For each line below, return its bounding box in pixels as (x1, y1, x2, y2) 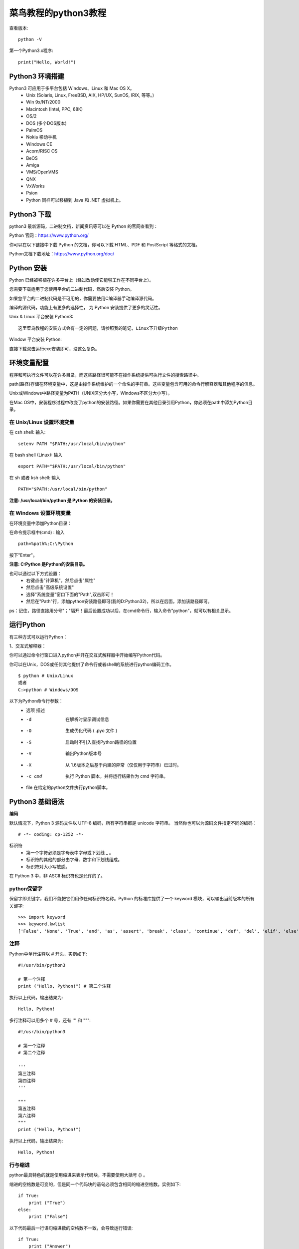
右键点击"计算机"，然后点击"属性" (26, 578, 96, 584)
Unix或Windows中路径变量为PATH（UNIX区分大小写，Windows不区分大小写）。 (9, 390, 172, 396)
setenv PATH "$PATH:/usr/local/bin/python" (18, 441, 126, 447)
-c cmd (26, 773, 42, 779)
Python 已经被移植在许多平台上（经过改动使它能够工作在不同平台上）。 (9, 277, 154, 283)
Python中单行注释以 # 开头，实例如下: (9, 951, 87, 957)
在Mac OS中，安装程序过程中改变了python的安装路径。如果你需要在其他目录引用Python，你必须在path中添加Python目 (9, 399, 253, 405)
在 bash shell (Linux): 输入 (9, 452, 63, 458)
